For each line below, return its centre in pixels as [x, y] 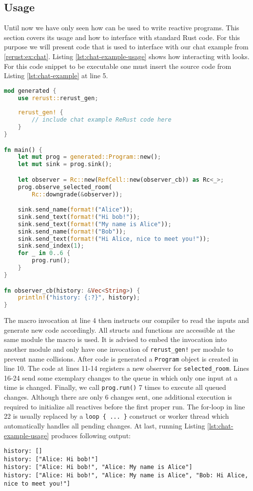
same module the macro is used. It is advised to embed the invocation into [115, 339]
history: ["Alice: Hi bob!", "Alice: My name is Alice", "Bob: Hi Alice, [126, 476]
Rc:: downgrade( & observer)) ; [77, 194]
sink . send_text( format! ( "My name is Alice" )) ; [95, 224]
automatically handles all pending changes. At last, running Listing [105, 425]
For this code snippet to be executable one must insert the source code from [118, 66]
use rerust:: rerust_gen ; [58, 98]
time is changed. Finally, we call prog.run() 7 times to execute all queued [115, 387]
